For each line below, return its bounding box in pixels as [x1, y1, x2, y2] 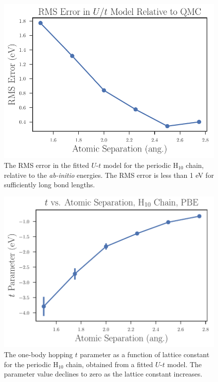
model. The [167, 359, 202, 369]
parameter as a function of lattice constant [80, 349, 210, 360]
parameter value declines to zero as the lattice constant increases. [4, 369, 203, 379]
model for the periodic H [103, 160, 178, 170]
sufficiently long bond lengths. [4, 179, 95, 190]
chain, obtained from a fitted [66, 359, 153, 369]
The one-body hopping [4, 349, 73, 360]
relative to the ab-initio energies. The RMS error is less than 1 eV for [4, 169, 214, 180]
